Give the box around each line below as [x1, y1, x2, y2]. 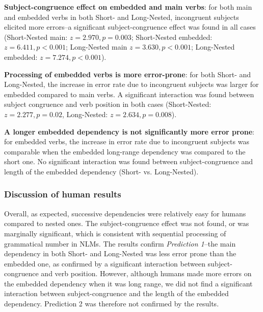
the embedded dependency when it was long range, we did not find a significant [4, 278, 253, 288]
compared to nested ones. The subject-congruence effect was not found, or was [4, 218, 249, 229]
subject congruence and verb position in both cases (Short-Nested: [4, 99, 212, 109]
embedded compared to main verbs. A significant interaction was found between [4, 88, 254, 99]
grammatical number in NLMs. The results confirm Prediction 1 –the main [4, 238, 236, 249]
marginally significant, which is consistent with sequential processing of [4, 228, 226, 238]
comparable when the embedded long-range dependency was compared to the [4, 146, 246, 157]
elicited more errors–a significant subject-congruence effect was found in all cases [4, 21, 256, 32]
